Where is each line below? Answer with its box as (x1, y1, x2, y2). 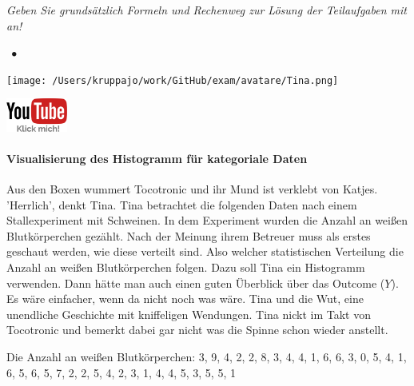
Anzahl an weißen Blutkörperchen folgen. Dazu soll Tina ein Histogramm (6, 259, 365, 276)
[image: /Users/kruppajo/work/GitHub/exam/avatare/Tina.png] (6, 74, 339, 86)
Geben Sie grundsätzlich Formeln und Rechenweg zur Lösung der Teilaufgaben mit (6, 2, 407, 18)
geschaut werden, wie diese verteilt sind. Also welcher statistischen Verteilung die (6, 243, 404, 260)
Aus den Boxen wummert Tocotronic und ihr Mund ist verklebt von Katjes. (6, 181, 378, 197)
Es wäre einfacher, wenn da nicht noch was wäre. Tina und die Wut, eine (6, 290, 364, 307)
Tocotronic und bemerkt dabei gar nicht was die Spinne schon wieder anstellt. (6, 321, 388, 338)
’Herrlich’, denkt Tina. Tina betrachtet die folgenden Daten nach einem (6, 196, 357, 213)
